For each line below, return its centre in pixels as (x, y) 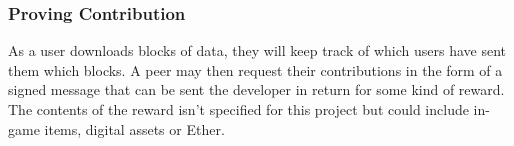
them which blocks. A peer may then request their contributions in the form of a (255, 69)
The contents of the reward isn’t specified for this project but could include (238, 109)
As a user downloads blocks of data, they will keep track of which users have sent (257, 50)
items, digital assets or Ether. (134, 128)
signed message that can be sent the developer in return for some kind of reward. (256, 89)
